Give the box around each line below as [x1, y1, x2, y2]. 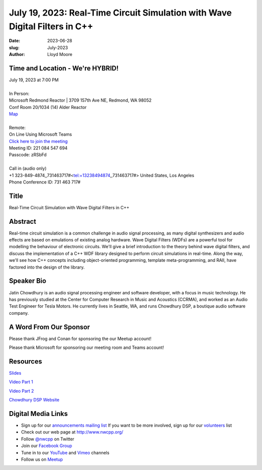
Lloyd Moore [47, 52, 73, 57]
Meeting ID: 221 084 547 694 [9, 145, 68, 151]
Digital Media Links [9, 409, 68, 418]
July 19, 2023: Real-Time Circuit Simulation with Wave [9, 7, 232, 18]
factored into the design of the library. [9, 264, 85, 270]
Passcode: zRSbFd [9, 152, 47, 158]
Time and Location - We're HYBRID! [9, 64, 119, 72]
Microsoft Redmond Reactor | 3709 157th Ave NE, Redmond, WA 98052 [9, 97, 152, 103]
